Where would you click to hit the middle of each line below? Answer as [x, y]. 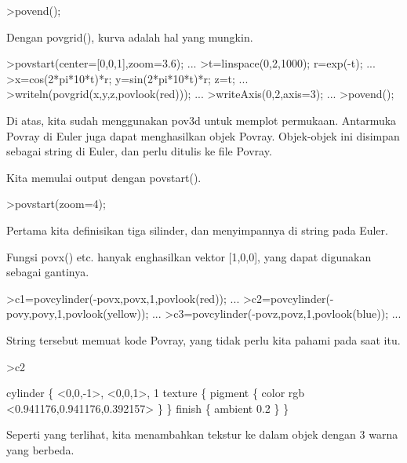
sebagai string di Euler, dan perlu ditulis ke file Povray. [139, 151]
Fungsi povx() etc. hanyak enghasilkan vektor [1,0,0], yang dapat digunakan [189, 256]
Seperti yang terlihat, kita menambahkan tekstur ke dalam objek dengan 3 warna [202, 434]
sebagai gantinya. [48, 272]
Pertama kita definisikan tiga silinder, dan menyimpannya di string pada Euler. [197, 230]
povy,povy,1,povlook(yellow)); [78, 314]
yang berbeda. [40, 449]
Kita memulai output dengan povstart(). [104, 177]
